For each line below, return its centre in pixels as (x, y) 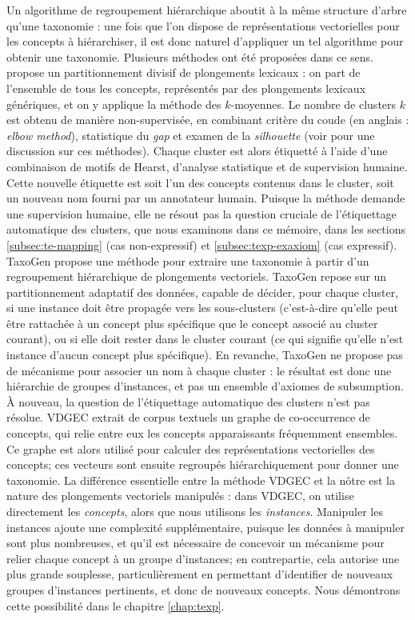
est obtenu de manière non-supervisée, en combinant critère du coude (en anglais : (208, 120)
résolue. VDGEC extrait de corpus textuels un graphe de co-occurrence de (188, 417)
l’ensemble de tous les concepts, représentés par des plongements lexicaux (186, 88)
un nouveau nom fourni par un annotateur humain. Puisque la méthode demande (206, 198)
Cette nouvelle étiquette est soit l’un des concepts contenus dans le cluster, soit (200, 182)
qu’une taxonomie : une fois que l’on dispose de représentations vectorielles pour (203, 25)
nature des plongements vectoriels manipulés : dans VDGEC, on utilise (180, 496)
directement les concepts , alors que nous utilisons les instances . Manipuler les (195, 511)
